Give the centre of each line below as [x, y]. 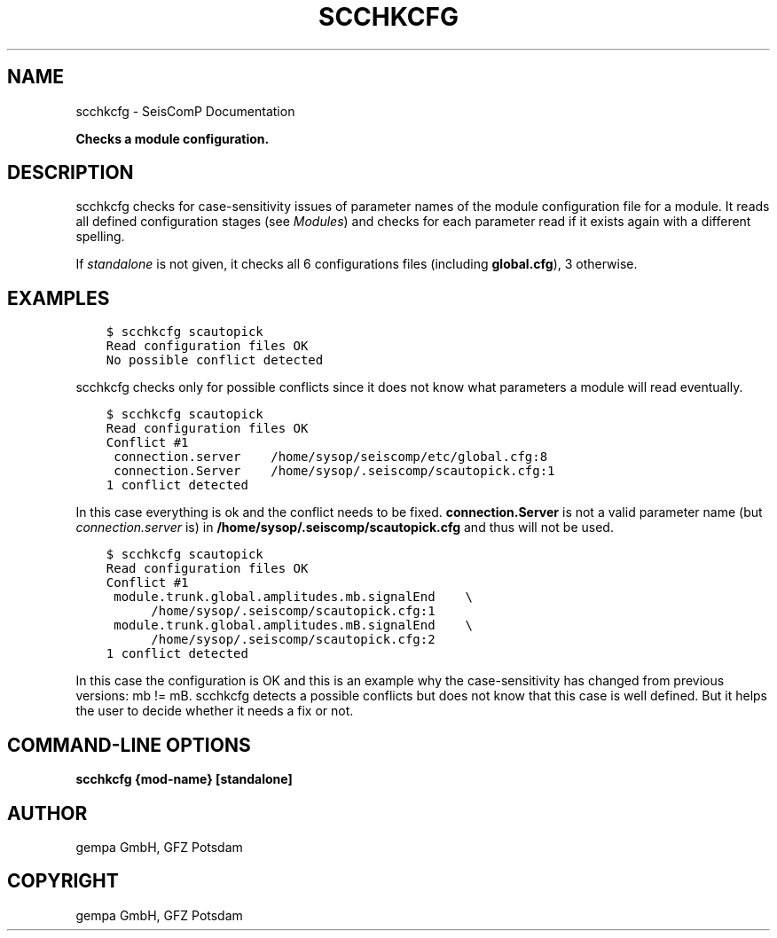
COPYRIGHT [63, 881]
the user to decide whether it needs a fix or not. [215, 711]
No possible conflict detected [215, 360]
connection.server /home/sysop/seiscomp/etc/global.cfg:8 [331, 457]
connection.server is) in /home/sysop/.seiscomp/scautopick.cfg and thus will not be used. [345, 528]
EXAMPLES [59, 298]
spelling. [100, 237]
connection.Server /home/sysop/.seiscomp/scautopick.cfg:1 [334, 471]
